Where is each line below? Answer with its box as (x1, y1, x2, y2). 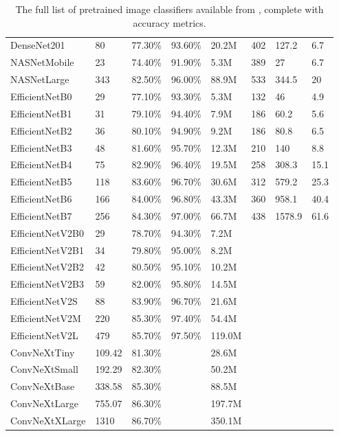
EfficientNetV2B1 (10, 242, 84, 257)
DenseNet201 (10, 38, 65, 52)
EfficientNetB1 (10, 106, 72, 120)
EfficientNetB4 (10, 157, 72, 172)
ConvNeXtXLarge (10, 413, 86, 427)
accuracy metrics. (133, 15, 206, 30)
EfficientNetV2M (10, 310, 81, 325)
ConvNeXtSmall (10, 362, 78, 376)
